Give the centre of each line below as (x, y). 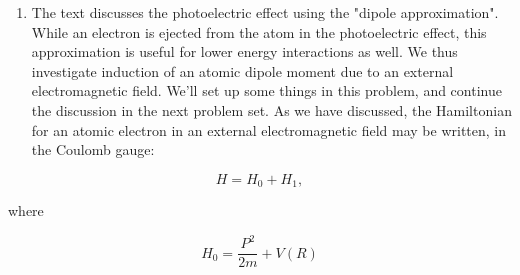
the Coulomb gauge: (93, 149)
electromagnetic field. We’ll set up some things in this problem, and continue (266, 90)
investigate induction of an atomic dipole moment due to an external (242, 70)
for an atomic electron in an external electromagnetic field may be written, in (269, 129)
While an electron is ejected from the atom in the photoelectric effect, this (259, 31)
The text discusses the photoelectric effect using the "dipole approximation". (265, 12)
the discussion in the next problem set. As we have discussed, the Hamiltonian (271, 109)
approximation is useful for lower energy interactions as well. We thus (244, 51)
